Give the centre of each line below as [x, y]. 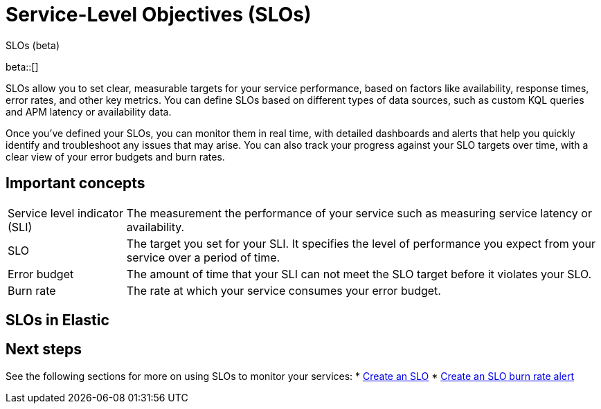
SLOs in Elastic [57, 320]
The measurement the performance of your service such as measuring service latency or [359, 213]
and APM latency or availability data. [89, 111]
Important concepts [75, 183]
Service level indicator [65, 213]
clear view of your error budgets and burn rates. [115, 156]
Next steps [44, 349]
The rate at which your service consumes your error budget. [284, 290]
